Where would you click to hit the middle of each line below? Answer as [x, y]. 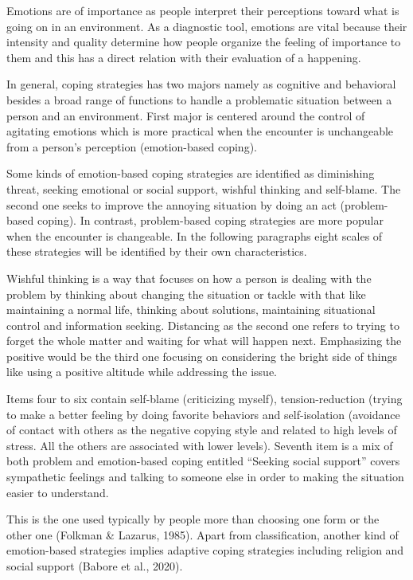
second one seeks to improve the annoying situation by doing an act [171, 204]
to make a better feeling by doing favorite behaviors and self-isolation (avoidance [203, 414]
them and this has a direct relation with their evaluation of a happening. [184, 57]
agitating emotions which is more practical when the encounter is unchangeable [200, 131]
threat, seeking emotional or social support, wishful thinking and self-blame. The [204, 188]
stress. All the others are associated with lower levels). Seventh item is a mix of [200, 445]
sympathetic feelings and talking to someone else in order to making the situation [205, 477]
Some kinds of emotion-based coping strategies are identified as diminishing [191, 173]
